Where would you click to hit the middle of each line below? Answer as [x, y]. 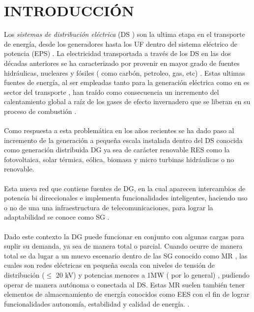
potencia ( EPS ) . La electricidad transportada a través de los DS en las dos [117, 53]
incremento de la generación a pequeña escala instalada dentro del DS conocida [123, 140]
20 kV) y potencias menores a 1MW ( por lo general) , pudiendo [153, 274]
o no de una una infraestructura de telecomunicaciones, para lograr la [109, 207]
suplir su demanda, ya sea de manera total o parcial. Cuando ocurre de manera [123, 246]
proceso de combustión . [40, 111]
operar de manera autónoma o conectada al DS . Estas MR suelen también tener [125, 284]
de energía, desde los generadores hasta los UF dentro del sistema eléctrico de [121, 43]
